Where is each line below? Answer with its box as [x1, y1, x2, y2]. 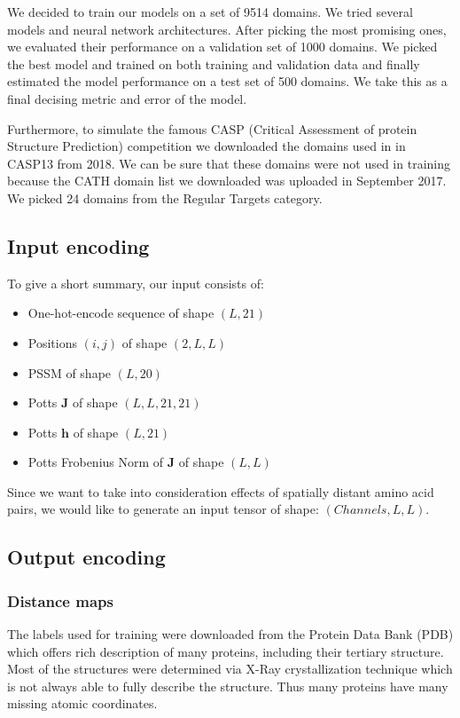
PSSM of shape [27, 363, 112, 382]
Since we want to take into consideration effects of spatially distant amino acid [7, 482, 434, 501]
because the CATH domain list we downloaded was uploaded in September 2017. [7, 171, 447, 190]
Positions [27, 333, 77, 351]
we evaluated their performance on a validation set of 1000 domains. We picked [7, 37, 438, 56]
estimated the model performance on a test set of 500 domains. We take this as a [7, 72, 448, 91]
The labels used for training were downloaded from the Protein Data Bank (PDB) [7, 625, 454, 643]
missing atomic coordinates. [7, 694, 158, 713]
